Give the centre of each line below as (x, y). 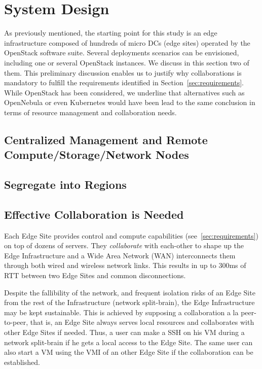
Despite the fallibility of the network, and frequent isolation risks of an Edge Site (130, 292)
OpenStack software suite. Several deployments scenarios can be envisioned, (122, 53)
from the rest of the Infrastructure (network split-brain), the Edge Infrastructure (129, 302)
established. (22, 362)
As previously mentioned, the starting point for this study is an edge (111, 33)
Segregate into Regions (65, 184)
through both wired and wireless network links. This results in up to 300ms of (125, 265)
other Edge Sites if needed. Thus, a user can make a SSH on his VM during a (124, 332)
